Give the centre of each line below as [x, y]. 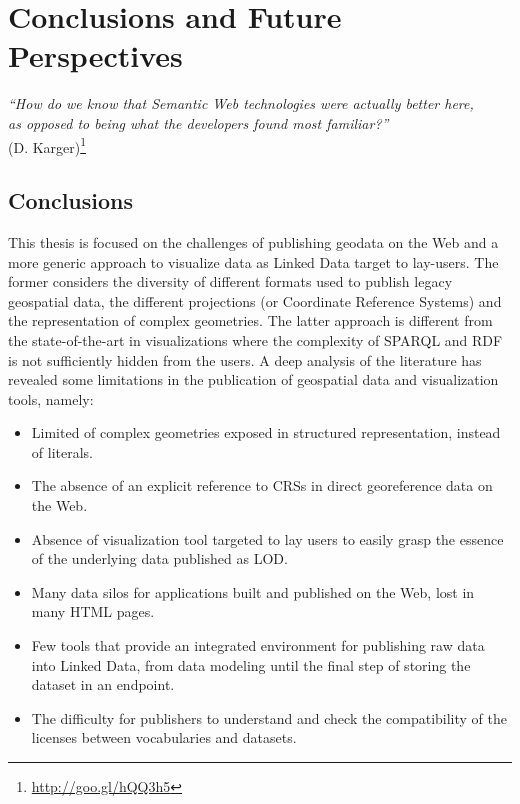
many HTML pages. [93, 611]
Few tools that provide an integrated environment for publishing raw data [258, 645]
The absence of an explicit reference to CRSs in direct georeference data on [262, 485]
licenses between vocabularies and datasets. [164, 737]
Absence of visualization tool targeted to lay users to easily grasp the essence [267, 538]
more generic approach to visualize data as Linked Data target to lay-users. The [253, 261]
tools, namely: [51, 398]
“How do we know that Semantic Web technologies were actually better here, [241, 103]
